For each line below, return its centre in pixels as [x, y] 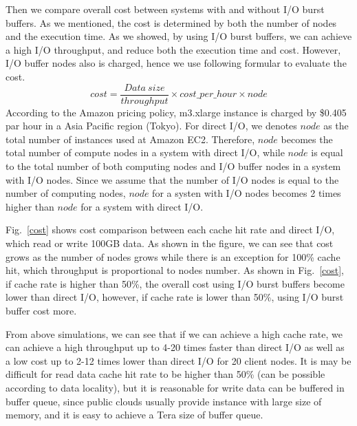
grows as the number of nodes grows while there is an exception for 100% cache [173, 256]
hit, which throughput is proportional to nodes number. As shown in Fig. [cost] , [175, 270]
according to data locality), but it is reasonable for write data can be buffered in [175, 387]
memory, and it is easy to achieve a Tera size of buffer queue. [134, 415]
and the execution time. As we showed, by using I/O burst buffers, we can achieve [179, 36]
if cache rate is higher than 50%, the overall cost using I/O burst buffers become [175, 283]
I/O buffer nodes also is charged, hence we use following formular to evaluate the [176, 63]
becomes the [307, 139]
